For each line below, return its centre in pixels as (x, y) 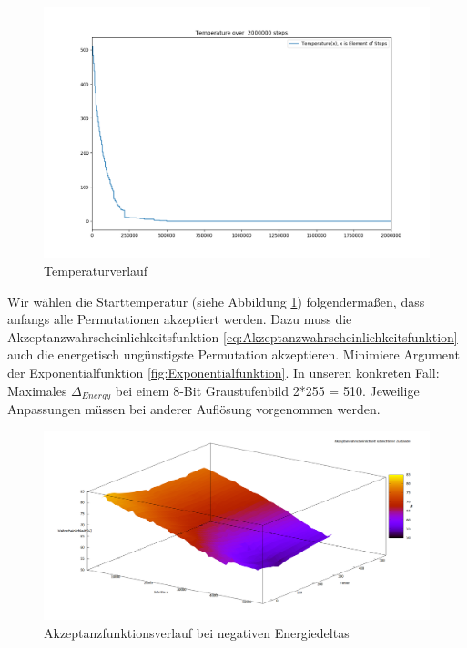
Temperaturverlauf (96, 270)
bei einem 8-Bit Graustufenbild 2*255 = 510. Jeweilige (267, 390)
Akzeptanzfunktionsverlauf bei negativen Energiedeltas (197, 632)
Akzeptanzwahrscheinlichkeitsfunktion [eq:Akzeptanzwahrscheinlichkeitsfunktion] (233, 336)
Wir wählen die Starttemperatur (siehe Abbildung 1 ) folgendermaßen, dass (216, 301)
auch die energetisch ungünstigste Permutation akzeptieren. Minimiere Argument (233, 354)
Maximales (37, 390)
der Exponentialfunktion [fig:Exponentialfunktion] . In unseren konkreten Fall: (223, 372)
